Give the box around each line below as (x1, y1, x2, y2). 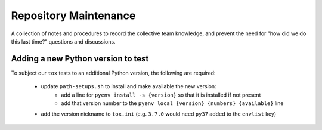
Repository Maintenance (11, 9, 136, 22)
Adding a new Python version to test (11, 54, 149, 64)
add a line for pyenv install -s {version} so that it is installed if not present (61, 91, 261, 98)
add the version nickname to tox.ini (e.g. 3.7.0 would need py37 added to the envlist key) (41, 110, 277, 117)
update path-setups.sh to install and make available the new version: (41, 83, 217, 90)
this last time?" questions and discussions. (11, 38, 116, 45)
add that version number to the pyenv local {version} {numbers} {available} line (61, 100, 284, 107)
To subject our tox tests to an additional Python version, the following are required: (11, 69, 216, 76)
